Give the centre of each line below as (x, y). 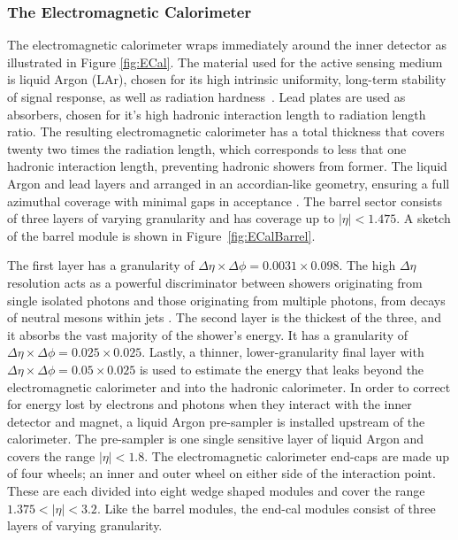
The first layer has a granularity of (101, 265)
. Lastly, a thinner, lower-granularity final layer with (283, 352)
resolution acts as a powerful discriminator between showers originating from (215, 282)
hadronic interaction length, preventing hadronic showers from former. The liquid (227, 166)
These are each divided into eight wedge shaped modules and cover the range (216, 491)
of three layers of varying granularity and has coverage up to (171, 218)
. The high (367, 265)
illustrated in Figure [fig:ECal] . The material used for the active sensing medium (225, 62)
